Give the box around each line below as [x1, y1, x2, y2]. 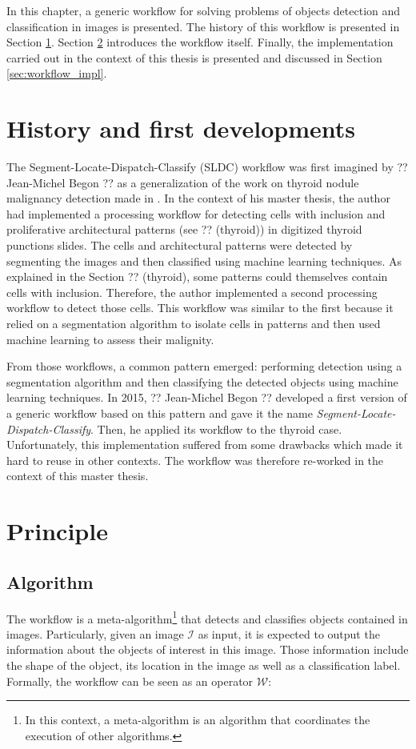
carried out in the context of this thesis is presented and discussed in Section [6, 49, 382, 66]
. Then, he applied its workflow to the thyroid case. [90, 420, 342, 437]
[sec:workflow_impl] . [6, 65, 107, 82]
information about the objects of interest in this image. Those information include [6, 641, 409, 658]
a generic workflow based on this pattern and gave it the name [6, 405, 313, 421]
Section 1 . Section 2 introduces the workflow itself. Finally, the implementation [6, 34, 394, 50]
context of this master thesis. [6, 467, 149, 484]
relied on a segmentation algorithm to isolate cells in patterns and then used [6, 315, 381, 332]
